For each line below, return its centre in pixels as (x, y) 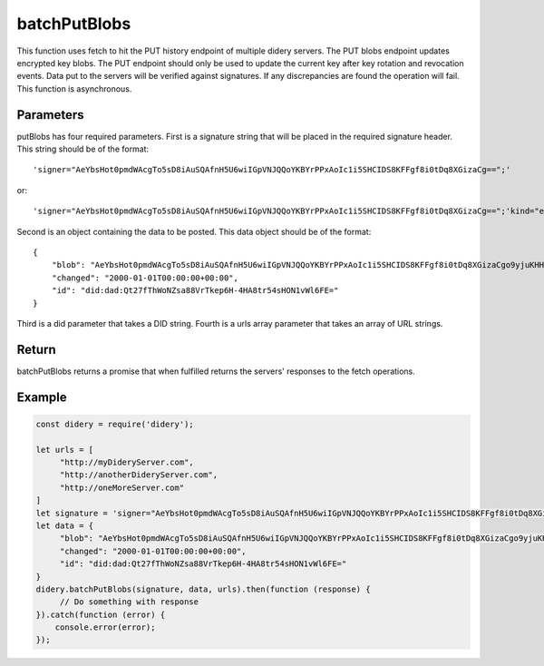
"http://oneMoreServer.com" (122, 487)
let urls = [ (65, 450)
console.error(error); (105, 627)
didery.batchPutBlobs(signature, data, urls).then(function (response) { (203, 589)
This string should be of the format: (83, 149)
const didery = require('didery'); (115, 424)
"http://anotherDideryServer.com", (138, 475)
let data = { (65, 525)
